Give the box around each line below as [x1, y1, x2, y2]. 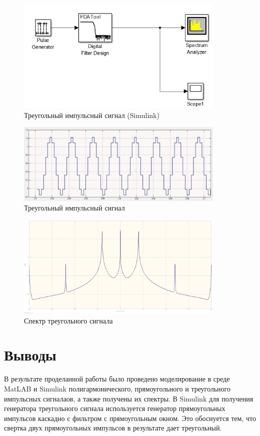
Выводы [4, 344, 56, 365]
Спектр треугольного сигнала [24, 315, 113, 325]
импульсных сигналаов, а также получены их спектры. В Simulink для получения [4, 393, 253, 403]
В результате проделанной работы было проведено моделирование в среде [4, 373, 230, 384]
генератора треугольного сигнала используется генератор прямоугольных [4, 403, 225, 413]
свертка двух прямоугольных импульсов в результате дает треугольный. [4, 422, 222, 433]
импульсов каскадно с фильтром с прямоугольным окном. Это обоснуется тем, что [4, 412, 256, 423]
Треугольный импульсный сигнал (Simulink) [24, 109, 159, 120]
